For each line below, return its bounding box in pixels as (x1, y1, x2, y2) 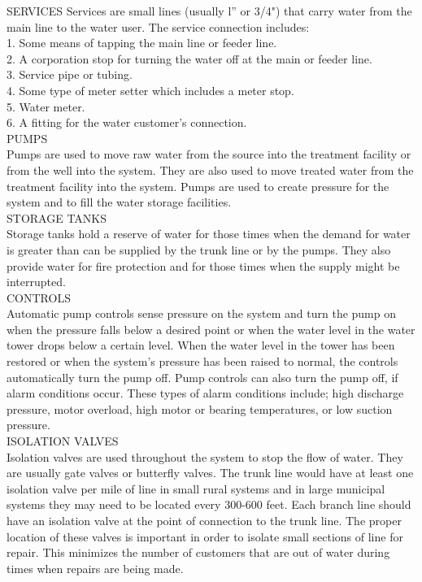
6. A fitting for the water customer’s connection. (7, 114, 247, 131)
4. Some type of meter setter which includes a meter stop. (7, 81, 294, 98)
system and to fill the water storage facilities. (7, 193, 232, 211)
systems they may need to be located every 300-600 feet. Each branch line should (7, 496, 411, 513)
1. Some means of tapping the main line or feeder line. (7, 34, 277, 51)
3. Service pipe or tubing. (7, 66, 133, 83)
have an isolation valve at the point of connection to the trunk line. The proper (7, 512, 402, 528)
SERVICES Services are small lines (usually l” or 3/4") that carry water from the (7, 2, 412, 19)
